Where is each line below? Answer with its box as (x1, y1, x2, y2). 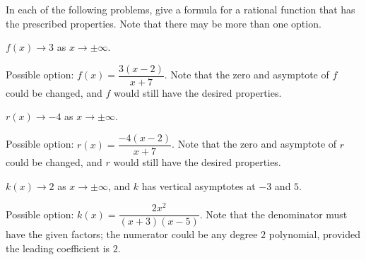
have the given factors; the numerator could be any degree (6, 227, 258, 242)
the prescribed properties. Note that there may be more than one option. (6, 16, 321, 30)
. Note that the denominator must (199, 206, 348, 221)
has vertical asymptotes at (141, 178, 256, 193)
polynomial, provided (268, 227, 360, 242)
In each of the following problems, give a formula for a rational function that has (6, 2, 355, 16)
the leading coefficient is (6, 241, 110, 256)
